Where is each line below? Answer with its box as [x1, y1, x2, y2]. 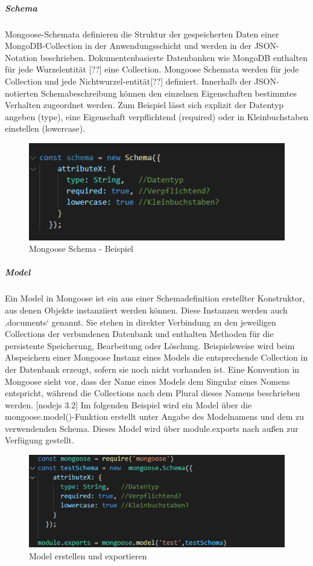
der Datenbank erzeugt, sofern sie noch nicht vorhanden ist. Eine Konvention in [5, 362, 300, 375]
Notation [5, 51, 38, 63]
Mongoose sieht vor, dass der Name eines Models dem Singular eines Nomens [5, 375, 290, 387]
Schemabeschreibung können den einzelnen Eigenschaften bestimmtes [40, 86, 297, 99]
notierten [5, 86, 39, 99]
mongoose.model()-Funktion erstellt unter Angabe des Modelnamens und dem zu [5, 410, 305, 423]
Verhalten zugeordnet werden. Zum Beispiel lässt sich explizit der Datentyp [5, 98, 284, 111]
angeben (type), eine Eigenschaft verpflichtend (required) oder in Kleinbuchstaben [5, 110, 309, 123]
